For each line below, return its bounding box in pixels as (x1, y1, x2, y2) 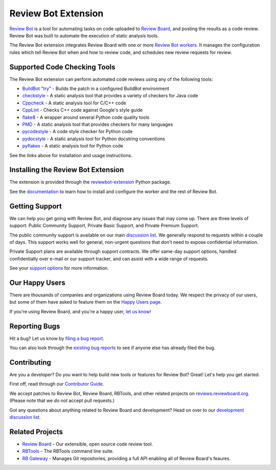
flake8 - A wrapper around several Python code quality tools (22, 114, 150, 120)
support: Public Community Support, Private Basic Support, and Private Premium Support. (9, 223, 199, 229)
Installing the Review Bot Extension (9, 165, 124, 174)
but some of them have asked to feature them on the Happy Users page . (9, 299, 162, 305)
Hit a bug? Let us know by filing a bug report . (9, 335, 105, 341)
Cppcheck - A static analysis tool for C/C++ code (22, 100, 126, 106)
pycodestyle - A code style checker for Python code (22, 129, 133, 135)
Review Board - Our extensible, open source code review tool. (22, 441, 153, 447)
